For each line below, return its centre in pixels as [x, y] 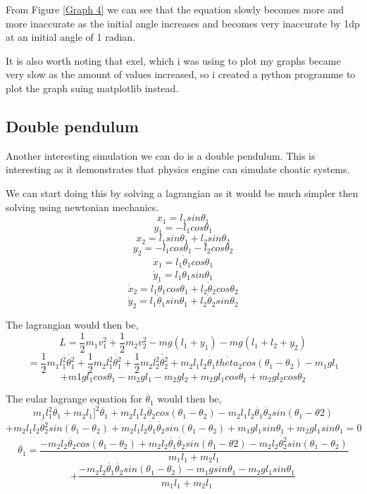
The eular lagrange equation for [74, 399]
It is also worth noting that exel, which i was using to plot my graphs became [173, 60]
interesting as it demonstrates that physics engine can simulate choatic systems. [178, 169]
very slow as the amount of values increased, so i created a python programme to [181, 74]
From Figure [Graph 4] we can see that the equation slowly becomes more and [175, 9]
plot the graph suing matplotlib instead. [92, 88]
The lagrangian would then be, [72, 325]
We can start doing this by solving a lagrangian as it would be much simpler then [182, 192]
